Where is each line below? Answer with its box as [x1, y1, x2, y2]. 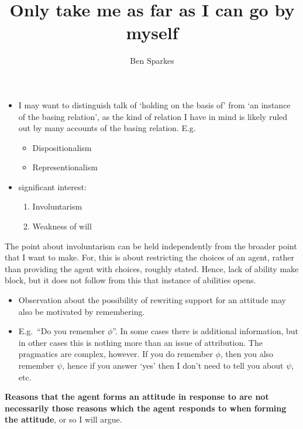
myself [126, 20, 178, 44]
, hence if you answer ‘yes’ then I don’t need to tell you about [62, 359, 284, 371]
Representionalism [32, 161, 98, 173]
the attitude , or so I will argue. [5, 413, 122, 425]
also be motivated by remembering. [18, 305, 145, 317]
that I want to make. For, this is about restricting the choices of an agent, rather [5, 251, 294, 263]
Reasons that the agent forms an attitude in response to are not [5, 390, 269, 403]
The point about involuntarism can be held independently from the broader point [5, 239, 297, 252]
